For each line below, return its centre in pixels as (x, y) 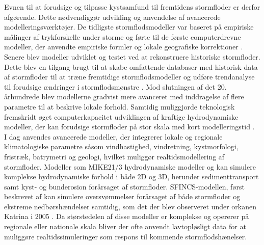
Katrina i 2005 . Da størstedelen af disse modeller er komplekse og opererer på (127, 216)
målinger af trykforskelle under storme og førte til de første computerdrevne (123, 36)
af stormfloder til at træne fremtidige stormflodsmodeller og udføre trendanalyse (129, 77)
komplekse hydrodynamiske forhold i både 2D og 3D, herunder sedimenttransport (131, 176)
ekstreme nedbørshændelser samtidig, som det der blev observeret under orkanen (130, 206)
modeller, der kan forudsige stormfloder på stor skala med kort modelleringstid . (129, 127)
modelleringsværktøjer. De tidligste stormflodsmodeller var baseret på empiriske (129, 27)
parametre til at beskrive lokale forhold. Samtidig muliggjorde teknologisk (120, 106)
